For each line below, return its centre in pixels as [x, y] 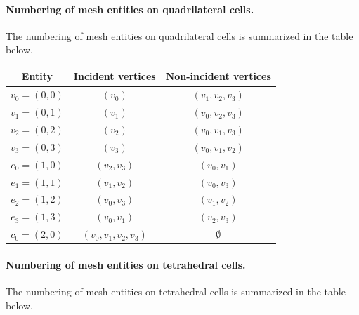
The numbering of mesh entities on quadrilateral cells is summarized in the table [179, 35]
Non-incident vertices [218, 76]
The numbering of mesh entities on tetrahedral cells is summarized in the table [176, 291]
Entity [37, 76]
